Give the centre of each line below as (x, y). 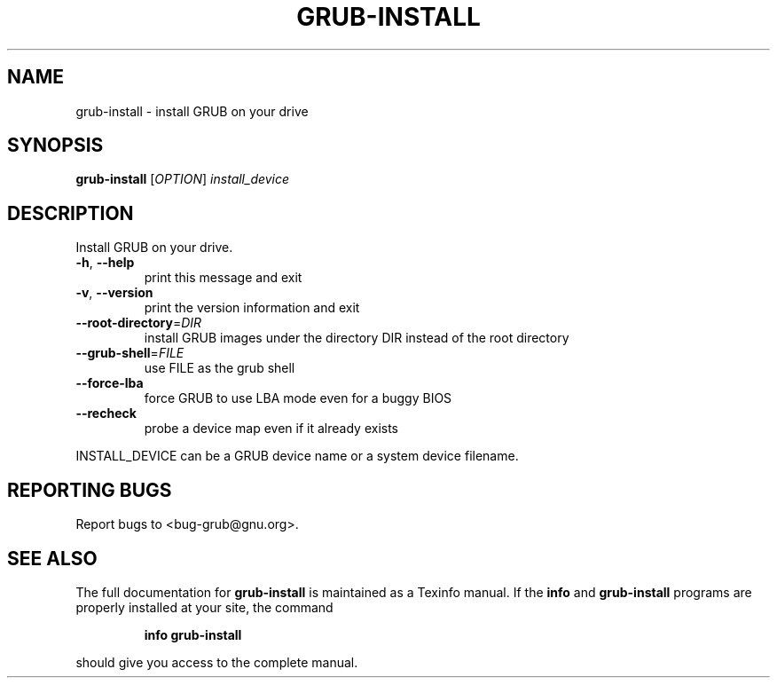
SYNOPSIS (55, 146)
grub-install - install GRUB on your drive (192, 111)
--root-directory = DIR (139, 323)
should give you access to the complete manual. (217, 662)
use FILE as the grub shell (220, 368)
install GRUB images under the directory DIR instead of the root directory (357, 338)
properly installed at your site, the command (204, 607)
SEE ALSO (52, 558)
